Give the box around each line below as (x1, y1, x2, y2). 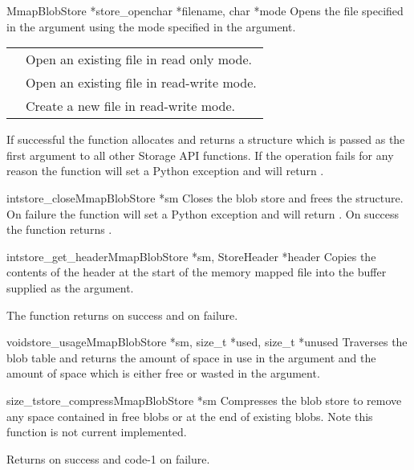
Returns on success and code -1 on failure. (6, 450, 210, 467)
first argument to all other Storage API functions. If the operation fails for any (6, 146, 394, 163)
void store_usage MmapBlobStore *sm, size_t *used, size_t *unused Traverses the (6, 333, 408, 350)
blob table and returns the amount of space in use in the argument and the (6, 349, 376, 366)
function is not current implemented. (6, 423, 187, 440)
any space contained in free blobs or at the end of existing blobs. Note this (6, 407, 373, 424)
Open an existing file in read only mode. (26, 50, 252, 69)
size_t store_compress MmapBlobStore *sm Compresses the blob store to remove (6, 391, 402, 408)
